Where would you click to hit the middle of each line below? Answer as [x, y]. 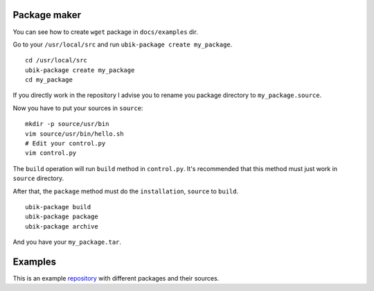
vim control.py [51, 153]
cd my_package [49, 80]
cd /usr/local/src [56, 60]
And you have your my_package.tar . [67, 242]
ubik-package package [62, 217]
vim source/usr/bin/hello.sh [74, 134]
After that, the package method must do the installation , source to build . [126, 191]
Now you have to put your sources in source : [78, 108]
